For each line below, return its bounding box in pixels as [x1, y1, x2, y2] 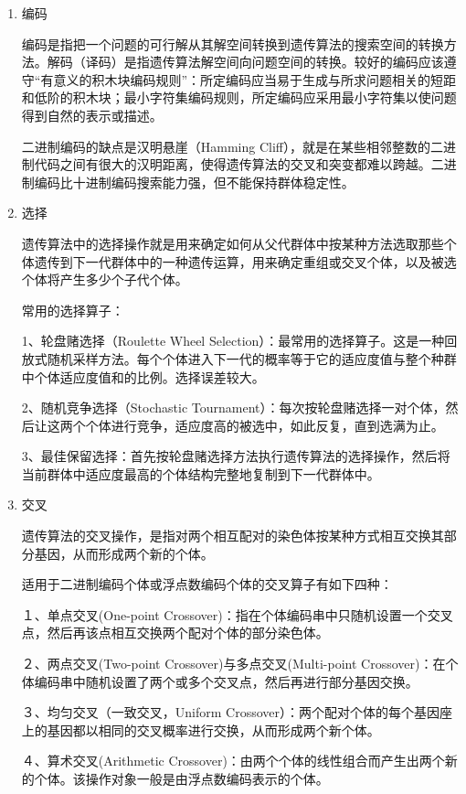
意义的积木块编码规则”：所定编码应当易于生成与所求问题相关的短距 [53, 70, 457, 89]
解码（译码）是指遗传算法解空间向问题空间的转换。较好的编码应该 [47, 52, 444, 71]
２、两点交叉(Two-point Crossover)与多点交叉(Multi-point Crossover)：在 [21, 654, 446, 673]
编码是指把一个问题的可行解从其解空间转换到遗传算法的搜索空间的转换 [21, 34, 444, 53]
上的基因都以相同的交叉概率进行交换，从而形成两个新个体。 [21, 720, 380, 739]
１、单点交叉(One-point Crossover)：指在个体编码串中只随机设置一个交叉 [21, 605, 453, 624]
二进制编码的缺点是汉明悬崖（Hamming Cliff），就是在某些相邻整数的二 [21, 136, 444, 156]
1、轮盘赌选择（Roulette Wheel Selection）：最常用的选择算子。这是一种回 [21, 331, 458, 350]
